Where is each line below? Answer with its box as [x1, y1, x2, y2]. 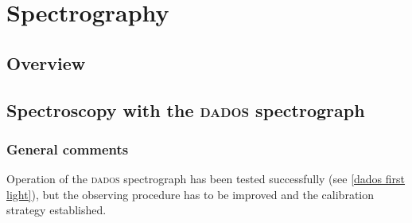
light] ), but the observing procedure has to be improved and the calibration [6, 186, 375, 202]
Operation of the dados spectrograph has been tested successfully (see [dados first [6, 170, 406, 187]
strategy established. [6, 201, 107, 218]
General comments [6, 139, 129, 158]
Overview [6, 50, 86, 75]
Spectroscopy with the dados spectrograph [6, 97, 365, 122]
